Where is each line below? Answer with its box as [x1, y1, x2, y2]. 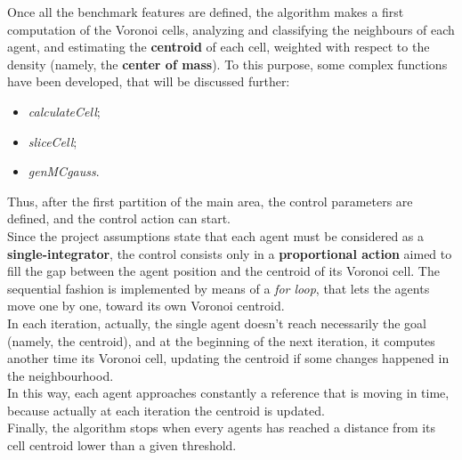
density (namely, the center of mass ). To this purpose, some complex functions [7, 54, 448, 73]
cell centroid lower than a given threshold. [7, 436, 237, 455]
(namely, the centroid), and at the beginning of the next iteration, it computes [7, 331, 435, 350]
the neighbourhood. [7, 366, 114, 384]
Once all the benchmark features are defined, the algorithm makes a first [7, 3, 404, 20]
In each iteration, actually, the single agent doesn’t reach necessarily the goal [7, 313, 426, 332]
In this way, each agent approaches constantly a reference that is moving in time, [7, 383, 450, 402]
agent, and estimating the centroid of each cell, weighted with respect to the [7, 37, 430, 56]
